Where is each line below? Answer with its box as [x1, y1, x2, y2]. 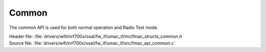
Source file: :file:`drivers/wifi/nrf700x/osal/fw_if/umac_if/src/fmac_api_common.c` [9, 40, 175, 46]
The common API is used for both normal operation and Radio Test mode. [9, 25, 159, 30]
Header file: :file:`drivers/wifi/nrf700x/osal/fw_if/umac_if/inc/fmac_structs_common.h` [9, 33, 184, 39]
